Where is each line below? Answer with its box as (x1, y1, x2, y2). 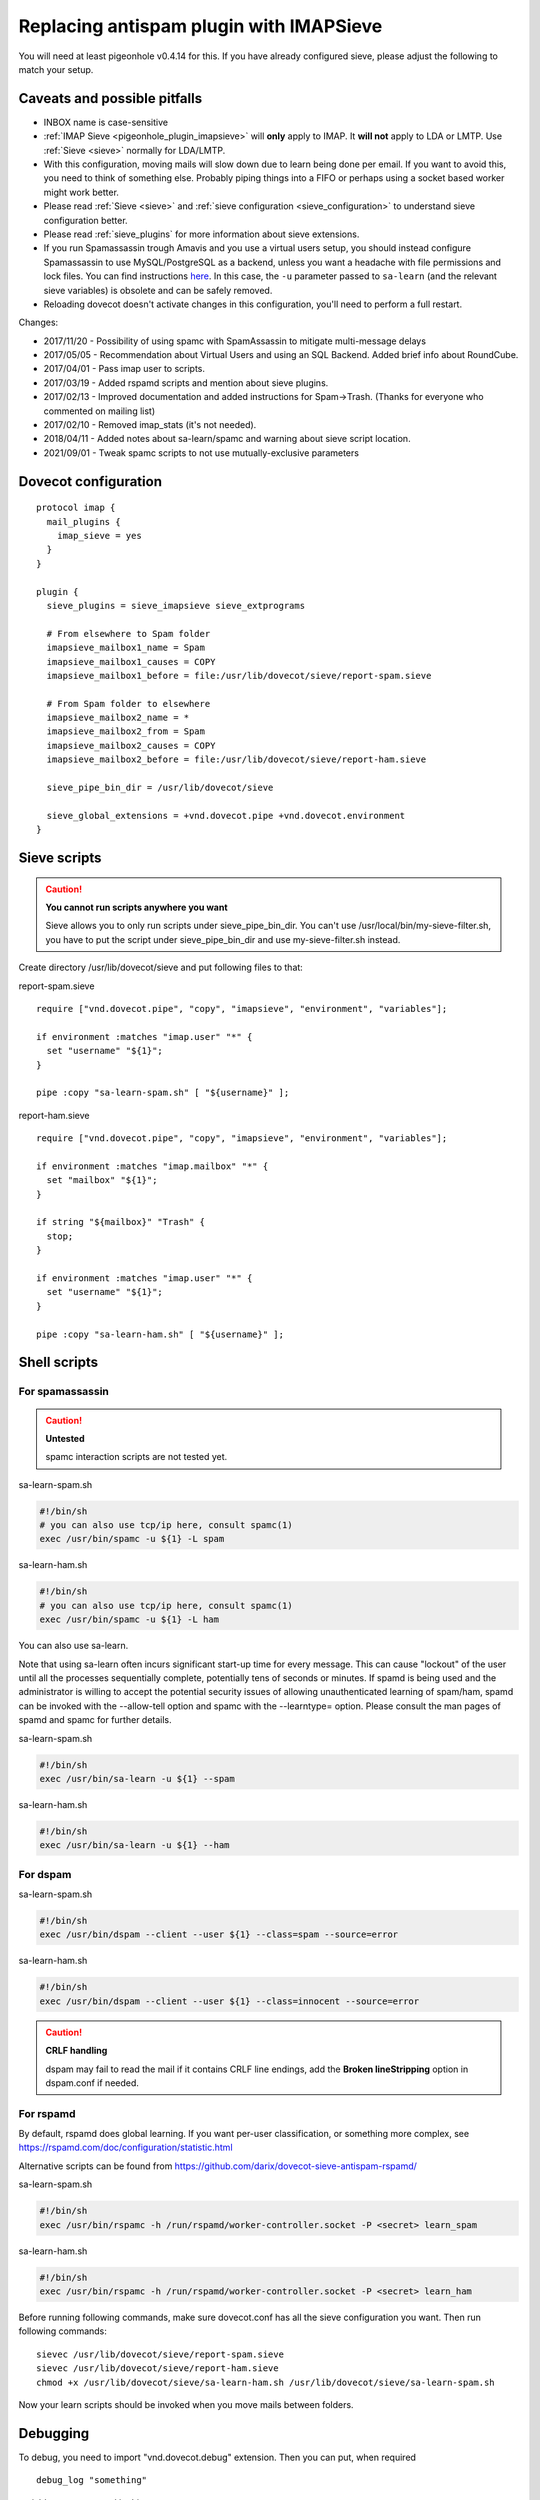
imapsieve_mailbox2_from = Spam (46, 726, 205, 737)
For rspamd (18, 2106, 76, 2120)
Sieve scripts (18, 850, 102, 867)
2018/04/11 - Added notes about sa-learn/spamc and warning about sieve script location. (43, 433, 411, 445)
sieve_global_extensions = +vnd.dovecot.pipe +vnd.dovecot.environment (46, 810, 406, 821)
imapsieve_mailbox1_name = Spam (46, 642, 205, 654)
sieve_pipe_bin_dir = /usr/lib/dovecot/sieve (46, 782, 274, 794)
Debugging (18, 2425, 90, 2442)
